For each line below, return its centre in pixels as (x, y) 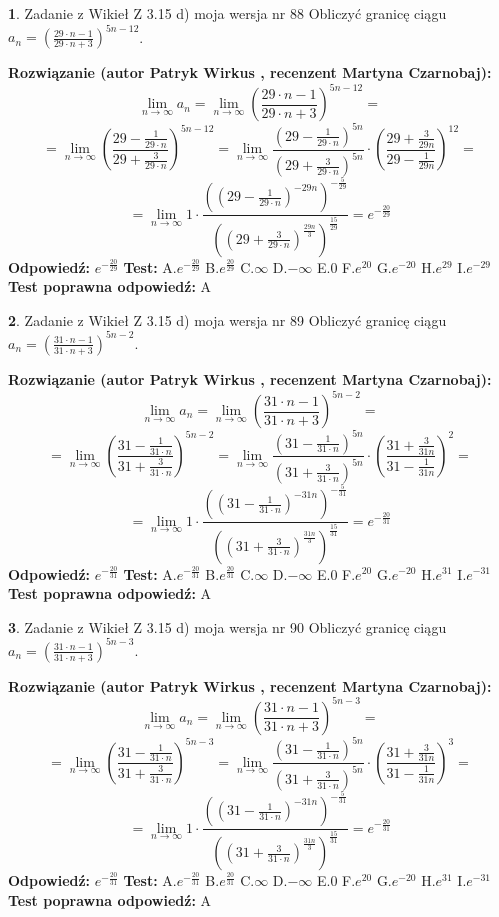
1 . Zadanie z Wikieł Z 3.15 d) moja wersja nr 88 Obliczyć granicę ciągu (227, 13)
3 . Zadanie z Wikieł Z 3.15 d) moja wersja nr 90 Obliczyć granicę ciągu (227, 626)
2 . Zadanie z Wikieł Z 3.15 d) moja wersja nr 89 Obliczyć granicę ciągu (227, 319)
